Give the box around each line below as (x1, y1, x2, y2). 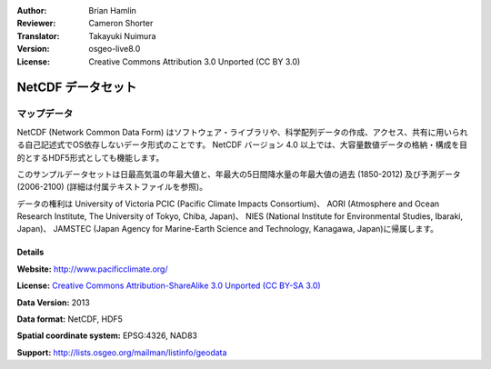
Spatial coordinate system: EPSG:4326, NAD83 (16, 330, 197, 341)
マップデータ (16, 107, 74, 120)
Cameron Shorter (88, 18, 154, 29)
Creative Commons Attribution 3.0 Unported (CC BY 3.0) (88, 55, 301, 67)
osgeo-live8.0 (88, 44, 141, 55)
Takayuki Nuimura (88, 30, 156, 41)
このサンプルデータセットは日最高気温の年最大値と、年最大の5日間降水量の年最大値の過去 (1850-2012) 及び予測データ (16, 168, 461, 179)
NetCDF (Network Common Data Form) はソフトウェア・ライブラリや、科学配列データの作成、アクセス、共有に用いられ (16, 126, 468, 137)
